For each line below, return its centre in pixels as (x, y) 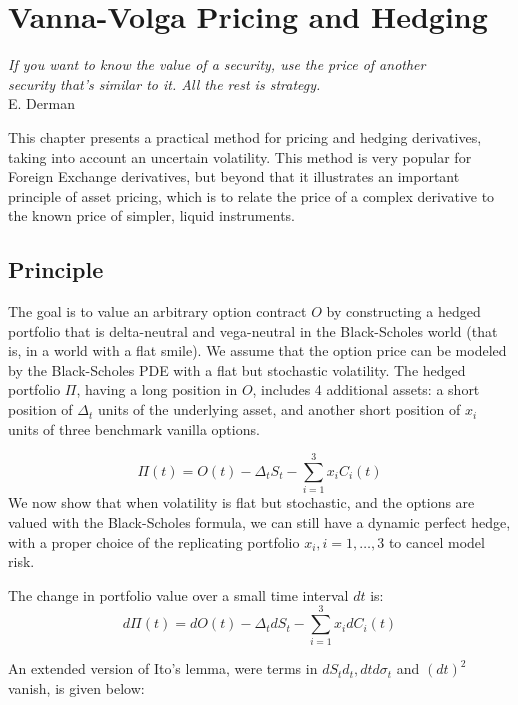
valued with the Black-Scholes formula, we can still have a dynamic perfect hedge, (259, 521)
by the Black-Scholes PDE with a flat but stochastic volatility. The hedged (237, 369)
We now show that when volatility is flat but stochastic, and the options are (241, 502)
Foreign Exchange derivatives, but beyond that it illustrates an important (234, 176)
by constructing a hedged (403, 311)
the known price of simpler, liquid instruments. (151, 215)
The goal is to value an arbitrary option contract (157, 311)
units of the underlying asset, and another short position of (279, 409)
